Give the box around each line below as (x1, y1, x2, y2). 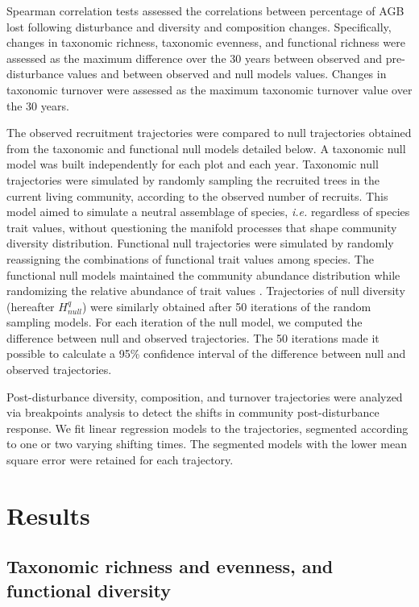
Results (6, 498, 90, 531)
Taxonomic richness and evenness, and (6, 554, 334, 579)
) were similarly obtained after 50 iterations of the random (82, 297, 371, 314)
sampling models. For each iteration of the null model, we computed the (6, 314, 363, 331)
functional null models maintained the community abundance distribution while (6, 266, 400, 283)
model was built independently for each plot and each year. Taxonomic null (6, 156, 379, 173)
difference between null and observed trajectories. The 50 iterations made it (6, 329, 380, 346)
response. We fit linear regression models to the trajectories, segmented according (6, 419, 409, 436)
